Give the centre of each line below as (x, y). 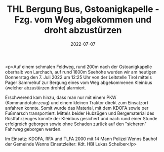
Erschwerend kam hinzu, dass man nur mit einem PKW (61, 97)
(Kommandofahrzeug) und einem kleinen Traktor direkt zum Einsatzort (77, 102)
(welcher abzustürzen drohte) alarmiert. (46, 87)
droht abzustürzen (83, 30)
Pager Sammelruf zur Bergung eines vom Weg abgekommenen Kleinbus (79, 82)
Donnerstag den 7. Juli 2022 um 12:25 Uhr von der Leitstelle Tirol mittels (79, 77)
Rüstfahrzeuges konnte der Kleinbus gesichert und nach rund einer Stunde (81, 118)
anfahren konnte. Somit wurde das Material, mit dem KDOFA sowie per (77, 108)
